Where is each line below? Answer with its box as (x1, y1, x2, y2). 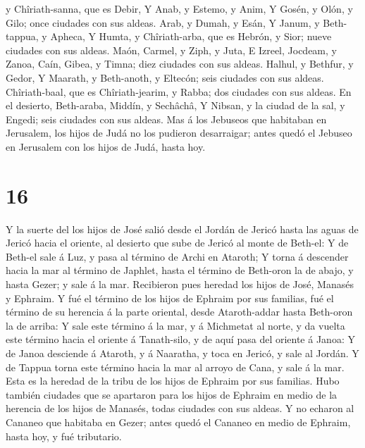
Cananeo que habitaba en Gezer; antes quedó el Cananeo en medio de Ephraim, (6, 414, 351, 429)
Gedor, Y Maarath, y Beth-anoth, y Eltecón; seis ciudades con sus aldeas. (6, 70, 324, 85)
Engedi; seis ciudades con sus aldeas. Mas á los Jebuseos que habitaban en (6, 111, 327, 126)
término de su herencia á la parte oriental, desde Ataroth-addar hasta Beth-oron (6, 304, 353, 319)
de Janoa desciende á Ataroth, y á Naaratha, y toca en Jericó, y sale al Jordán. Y (6, 346, 359, 360)
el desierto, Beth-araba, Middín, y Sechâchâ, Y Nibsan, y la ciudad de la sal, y (6, 98, 345, 113)
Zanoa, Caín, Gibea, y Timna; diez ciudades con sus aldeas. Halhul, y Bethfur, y (6, 56, 354, 71)
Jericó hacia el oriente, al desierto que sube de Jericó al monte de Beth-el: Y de (6, 235, 349, 250)
